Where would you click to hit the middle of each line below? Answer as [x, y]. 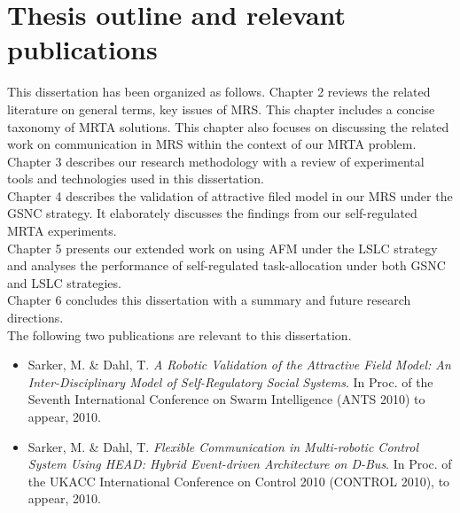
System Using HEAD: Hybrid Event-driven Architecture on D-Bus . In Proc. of [240, 464]
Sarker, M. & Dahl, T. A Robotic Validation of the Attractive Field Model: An [239, 365]
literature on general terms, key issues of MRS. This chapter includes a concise [221, 109]
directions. [35, 318]
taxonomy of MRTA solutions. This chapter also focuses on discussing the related [228, 126]
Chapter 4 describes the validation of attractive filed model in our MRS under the [230, 195]
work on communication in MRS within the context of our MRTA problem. [212, 144]
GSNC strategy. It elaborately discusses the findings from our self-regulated [212, 213]
